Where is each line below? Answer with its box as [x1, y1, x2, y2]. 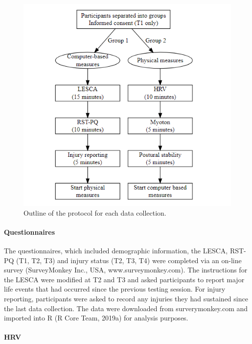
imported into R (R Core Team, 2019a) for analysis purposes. [4, 313, 188, 323]
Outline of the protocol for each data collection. [23, 207, 166, 218]
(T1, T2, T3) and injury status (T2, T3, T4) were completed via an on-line [16, 255, 242, 265]
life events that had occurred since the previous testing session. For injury [4, 284, 226, 294]
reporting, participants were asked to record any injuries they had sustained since [4, 294, 248, 304]
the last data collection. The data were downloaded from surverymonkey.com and [4, 303, 248, 313]
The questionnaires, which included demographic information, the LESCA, [4, 246, 228, 256]
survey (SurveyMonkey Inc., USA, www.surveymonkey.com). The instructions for [4, 265, 248, 275]
